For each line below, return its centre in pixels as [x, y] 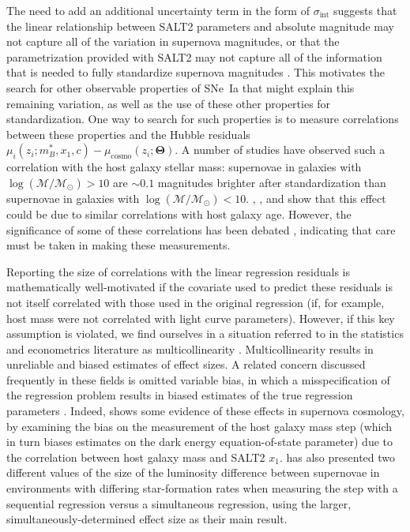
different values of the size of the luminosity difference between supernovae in [193, 472]
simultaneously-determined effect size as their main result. [147, 519]
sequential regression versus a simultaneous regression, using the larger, [179, 503]
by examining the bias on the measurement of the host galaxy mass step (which [199, 426]
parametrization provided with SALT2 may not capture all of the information [194, 56]
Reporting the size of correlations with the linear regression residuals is [178, 271]
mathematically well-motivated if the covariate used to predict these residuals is [199, 287]
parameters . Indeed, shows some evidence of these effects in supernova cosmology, [205, 411]
